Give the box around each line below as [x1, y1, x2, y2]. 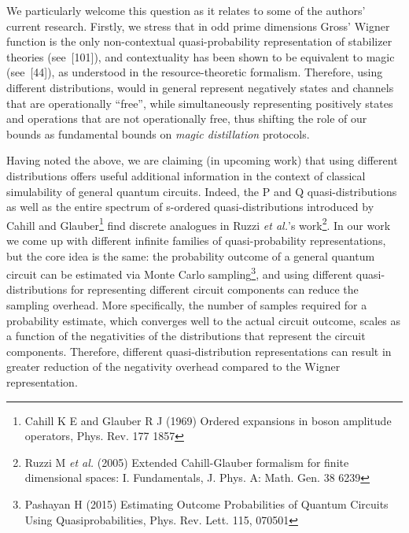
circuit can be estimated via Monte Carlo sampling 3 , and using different [6, 264, 353, 282]
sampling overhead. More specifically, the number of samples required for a [6, 297, 367, 313]
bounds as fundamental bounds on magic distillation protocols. [6, 125, 310, 142]
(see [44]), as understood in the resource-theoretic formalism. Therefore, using [6, 64, 383, 80]
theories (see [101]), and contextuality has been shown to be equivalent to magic [6, 48, 395, 65]
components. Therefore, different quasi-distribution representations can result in [6, 342, 392, 359]
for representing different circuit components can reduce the [70, 281, 359, 298]
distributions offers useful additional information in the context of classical [6, 167, 366, 183]
